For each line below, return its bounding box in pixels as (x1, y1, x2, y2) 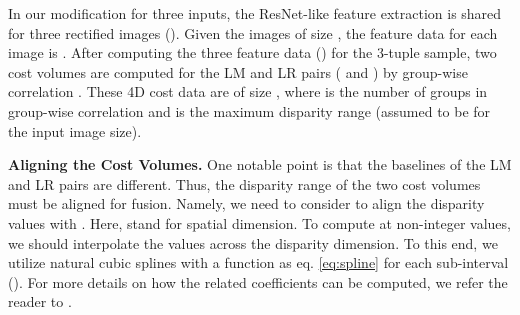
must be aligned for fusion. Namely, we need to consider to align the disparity (8, 193, 485, 214)
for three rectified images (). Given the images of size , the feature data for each (8, 22, 498, 43)
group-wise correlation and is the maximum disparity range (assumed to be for (8, 100, 491, 121)
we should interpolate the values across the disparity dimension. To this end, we (8, 232, 498, 253)
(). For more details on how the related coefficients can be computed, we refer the (8, 271, 508, 292)
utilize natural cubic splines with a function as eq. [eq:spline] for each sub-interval (8, 252, 509, 273)
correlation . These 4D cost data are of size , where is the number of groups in (8, 81, 488, 102)
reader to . (8, 291, 72, 312)
